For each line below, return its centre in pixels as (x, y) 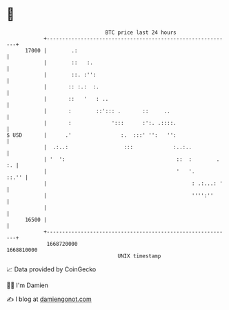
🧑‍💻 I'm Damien (28, 285)
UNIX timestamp (139, 256)
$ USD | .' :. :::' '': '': (91, 135)
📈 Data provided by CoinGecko (51, 269)
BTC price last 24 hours (141, 32)
